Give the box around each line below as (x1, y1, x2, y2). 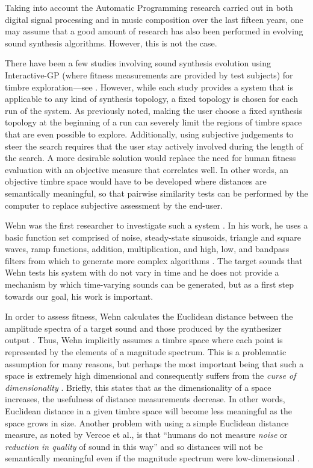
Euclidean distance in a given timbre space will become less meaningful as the (5, 405, 292, 417)
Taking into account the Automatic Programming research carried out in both (5, 1, 293, 13)
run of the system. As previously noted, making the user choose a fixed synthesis (5, 104, 303, 116)
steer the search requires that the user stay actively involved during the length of (5, 139, 303, 152)
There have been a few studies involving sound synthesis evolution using (5, 57, 271, 69)
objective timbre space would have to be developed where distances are (5, 175, 267, 188)
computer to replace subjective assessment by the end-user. (5, 198, 223, 211)
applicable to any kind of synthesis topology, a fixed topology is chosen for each (5, 92, 298, 105)
